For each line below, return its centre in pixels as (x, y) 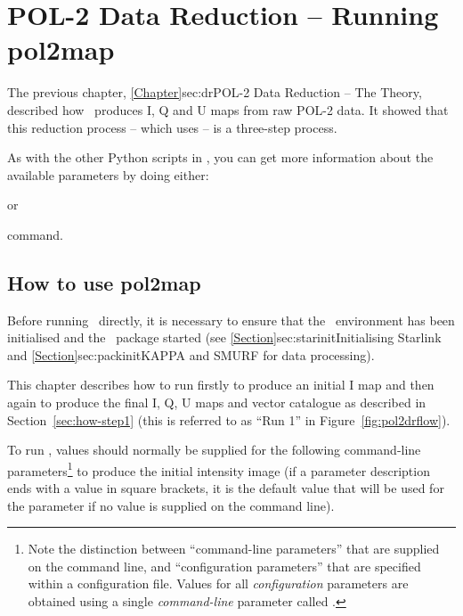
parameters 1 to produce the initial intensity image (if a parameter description (219, 469)
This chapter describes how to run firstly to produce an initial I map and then (221, 385)
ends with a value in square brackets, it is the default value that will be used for (226, 488)
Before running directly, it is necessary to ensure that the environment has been (231, 320)
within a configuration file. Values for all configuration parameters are (218, 583)
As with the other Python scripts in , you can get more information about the (220, 157)
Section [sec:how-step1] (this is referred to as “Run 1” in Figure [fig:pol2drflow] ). (229, 419)
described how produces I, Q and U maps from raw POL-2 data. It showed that (228, 109)
